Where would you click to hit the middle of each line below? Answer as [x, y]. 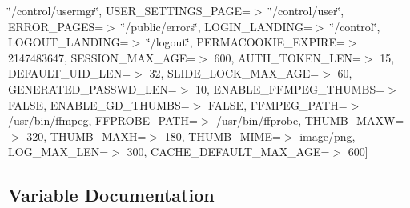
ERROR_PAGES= [56, 26]
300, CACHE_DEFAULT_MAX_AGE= [228, 152]
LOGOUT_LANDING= [68, 42]
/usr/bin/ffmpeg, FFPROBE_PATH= [103, 120]
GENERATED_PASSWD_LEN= [92, 88]
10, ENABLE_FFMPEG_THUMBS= [290, 88]
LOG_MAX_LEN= [58, 152]
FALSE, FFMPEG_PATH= [277, 104]
